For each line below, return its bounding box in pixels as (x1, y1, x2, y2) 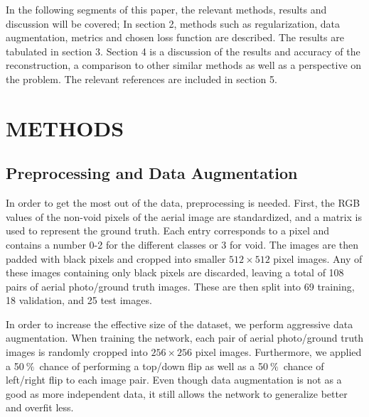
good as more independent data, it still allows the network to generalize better (6, 386, 348, 401)
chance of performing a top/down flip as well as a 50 (39, 358, 268, 373)
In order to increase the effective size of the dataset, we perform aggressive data (6, 316, 353, 331)
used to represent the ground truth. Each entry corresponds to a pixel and (6, 223, 330, 238)
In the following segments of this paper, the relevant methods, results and (6, 2, 327, 16)
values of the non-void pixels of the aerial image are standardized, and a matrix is (6, 209, 362, 224)
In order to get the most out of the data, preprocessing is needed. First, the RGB (6, 195, 360, 210)
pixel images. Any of (273, 251, 363, 266)
